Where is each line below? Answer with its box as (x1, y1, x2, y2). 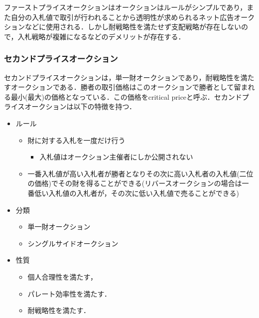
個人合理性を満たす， (27, 271, 98, 282)
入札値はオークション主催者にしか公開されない (39, 152, 193, 162)
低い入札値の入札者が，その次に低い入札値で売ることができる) (34, 187, 239, 198)
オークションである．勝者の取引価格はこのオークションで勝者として (10, 82, 234, 92)
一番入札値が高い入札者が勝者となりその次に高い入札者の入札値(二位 (27, 168, 254, 178)
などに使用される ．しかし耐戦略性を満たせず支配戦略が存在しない (24, 21, 241, 32)
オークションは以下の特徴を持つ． (24, 101, 136, 112)
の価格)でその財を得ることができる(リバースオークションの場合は (27, 178, 242, 188)
